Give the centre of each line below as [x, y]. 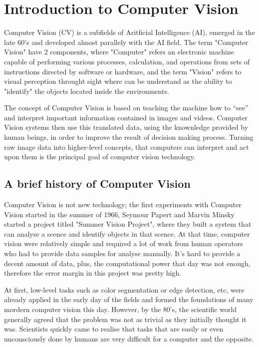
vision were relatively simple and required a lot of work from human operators [124, 243]
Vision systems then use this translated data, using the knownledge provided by [126, 127]
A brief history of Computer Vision [97, 183]
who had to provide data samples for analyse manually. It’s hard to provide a [122, 253]
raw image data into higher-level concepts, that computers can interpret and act [127, 147]
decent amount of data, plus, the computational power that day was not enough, [127, 263]
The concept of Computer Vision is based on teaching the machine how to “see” [126, 108]
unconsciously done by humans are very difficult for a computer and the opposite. [129, 338]
